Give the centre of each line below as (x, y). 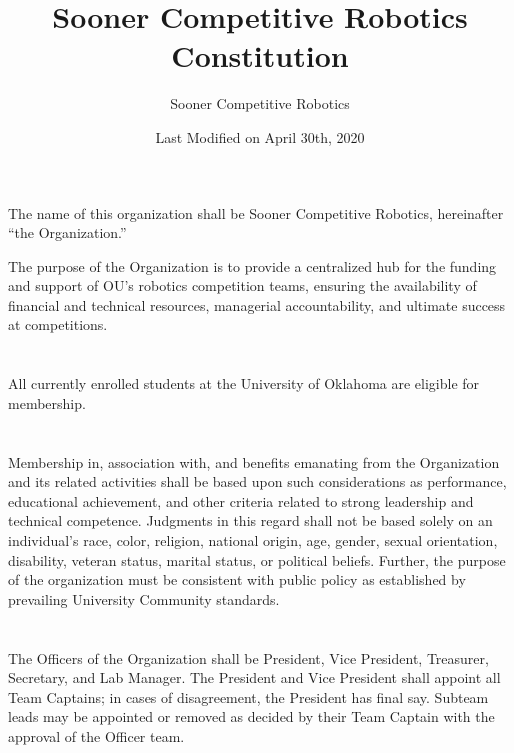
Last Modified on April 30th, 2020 (260, 136)
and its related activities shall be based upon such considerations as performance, (257, 481)
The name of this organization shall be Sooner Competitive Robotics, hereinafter (256, 212)
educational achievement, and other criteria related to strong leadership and (241, 500)
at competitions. (58, 324)
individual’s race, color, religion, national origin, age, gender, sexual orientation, (253, 540)
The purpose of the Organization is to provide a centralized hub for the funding (252, 265)
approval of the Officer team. (96, 735)
